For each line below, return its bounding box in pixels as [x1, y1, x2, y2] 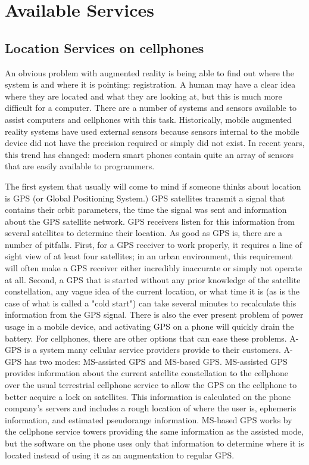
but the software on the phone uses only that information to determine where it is [5, 436, 304, 449]
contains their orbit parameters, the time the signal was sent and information [5, 203, 287, 216]
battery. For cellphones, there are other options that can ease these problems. [5, 331, 287, 344]
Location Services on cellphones [5, 38, 204, 57]
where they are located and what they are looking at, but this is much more [5, 89, 282, 102]
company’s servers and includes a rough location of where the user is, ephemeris [5, 402, 296, 414]
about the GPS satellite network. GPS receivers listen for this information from [5, 215, 295, 227]
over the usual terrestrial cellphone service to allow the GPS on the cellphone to [5, 379, 297, 391]
